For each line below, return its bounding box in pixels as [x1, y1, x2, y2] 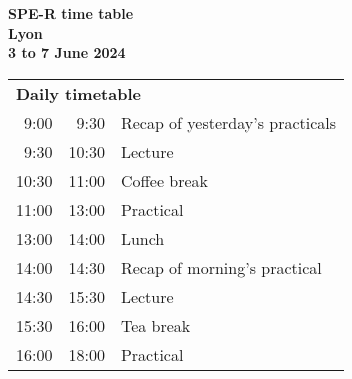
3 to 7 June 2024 [8, 42, 126, 63]
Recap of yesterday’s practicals [120, 110, 337, 134]
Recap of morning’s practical [120, 255, 322, 279]
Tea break [120, 313, 191, 337]
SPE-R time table [8, 3, 134, 23]
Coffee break [120, 168, 209, 192]
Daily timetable [16, 81, 141, 105]
